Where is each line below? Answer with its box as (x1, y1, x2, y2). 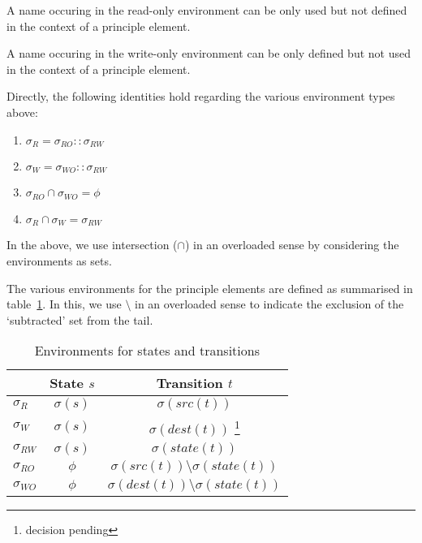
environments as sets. (6, 252, 112, 269)
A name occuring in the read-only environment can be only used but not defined (6, 2, 407, 18)
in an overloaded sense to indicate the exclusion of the (135, 295, 404, 312)
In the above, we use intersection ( (6, 236, 178, 253)
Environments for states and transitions (34, 341, 260, 360)
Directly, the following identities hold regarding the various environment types (6, 88, 395, 105)
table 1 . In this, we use (6, 295, 122, 312)
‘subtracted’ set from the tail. (6, 311, 153, 328)
